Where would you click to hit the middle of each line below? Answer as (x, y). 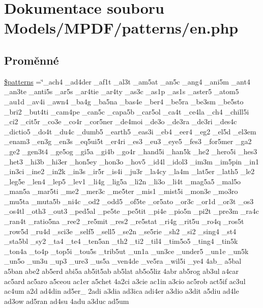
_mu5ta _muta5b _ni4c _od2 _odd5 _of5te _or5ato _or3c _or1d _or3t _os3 (129, 201)
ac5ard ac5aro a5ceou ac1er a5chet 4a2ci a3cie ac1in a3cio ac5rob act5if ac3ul (125, 281)
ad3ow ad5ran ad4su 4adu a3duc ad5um (67, 301)
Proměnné (32, 60)
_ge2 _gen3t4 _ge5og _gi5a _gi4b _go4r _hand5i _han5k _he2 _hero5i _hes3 (131, 151)
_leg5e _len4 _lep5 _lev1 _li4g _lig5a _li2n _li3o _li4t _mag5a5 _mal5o (123, 181)
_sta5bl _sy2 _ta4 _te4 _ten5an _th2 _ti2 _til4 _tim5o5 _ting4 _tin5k (121, 241)
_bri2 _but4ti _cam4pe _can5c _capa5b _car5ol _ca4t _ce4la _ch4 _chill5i (127, 111)
